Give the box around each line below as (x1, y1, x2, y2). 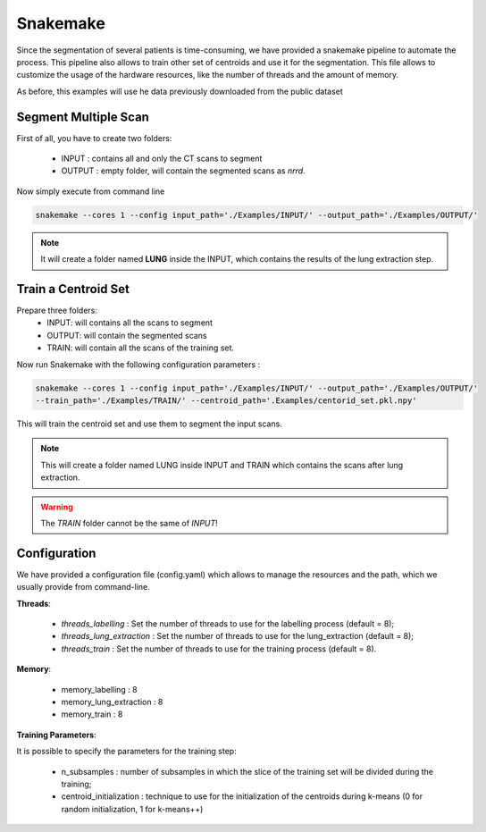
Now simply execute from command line (16, 186, 165, 197)
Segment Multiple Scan (16, 109, 149, 124)
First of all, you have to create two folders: (16, 132, 172, 143)
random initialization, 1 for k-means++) (61, 803, 204, 814)
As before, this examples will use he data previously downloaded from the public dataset (16, 86, 343, 97)
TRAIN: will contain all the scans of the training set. (46, 342, 235, 353)
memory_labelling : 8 (61, 684, 138, 694)
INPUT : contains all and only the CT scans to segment (61, 153, 263, 164)
